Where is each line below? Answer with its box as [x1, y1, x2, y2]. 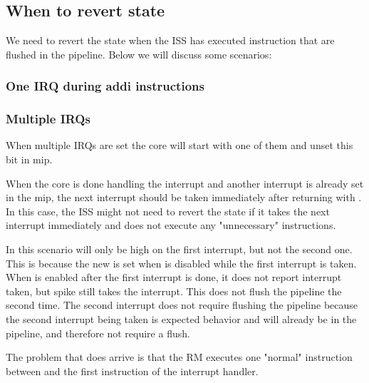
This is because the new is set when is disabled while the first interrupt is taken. [6, 255, 357, 270]
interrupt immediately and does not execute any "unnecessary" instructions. [6, 218, 336, 233]
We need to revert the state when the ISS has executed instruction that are [6, 33, 335, 48]
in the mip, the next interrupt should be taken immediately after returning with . [6, 190, 362, 205]
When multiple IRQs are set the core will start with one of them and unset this [6, 138, 353, 153]
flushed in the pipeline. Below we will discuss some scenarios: [6, 46, 272, 61]
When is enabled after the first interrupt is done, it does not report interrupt [6, 270, 342, 285]
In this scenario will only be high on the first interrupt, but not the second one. [6, 242, 353, 257]
